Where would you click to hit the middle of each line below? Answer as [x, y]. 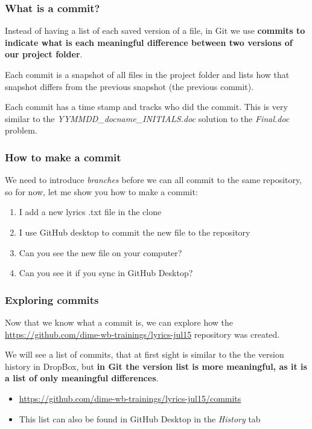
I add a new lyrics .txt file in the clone [90, 212]
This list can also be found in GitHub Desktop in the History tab [140, 418]
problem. [21, 130]
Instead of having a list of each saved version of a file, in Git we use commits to [155, 31]
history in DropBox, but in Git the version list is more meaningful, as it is [156, 366]
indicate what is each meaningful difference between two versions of [149, 42]
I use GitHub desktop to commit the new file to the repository [135, 232]
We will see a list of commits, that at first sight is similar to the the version [145, 354]
